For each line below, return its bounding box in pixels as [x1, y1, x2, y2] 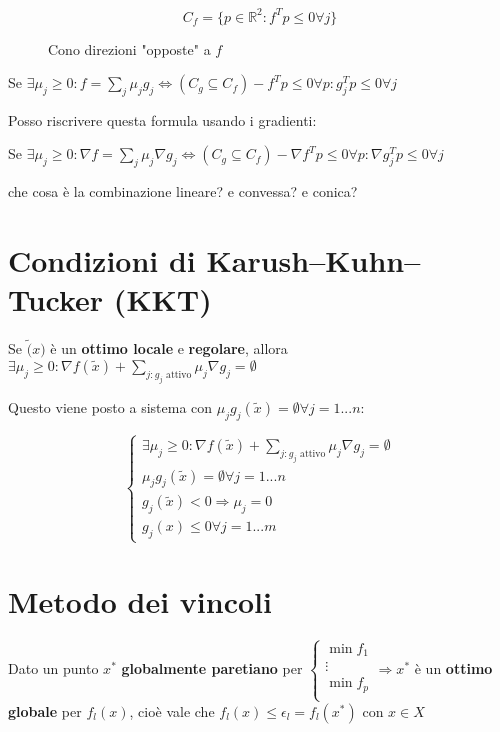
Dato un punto [8, 658, 99, 679]
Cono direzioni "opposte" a [48, 38, 211, 59]
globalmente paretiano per [121, 658, 303, 679]
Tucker [8, 279, 104, 320]
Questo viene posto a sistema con [8, 396, 213, 417]
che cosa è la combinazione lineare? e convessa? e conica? [8, 181, 358, 202]
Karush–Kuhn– [206, 240, 421, 281]
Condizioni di [8, 240, 196, 281]
